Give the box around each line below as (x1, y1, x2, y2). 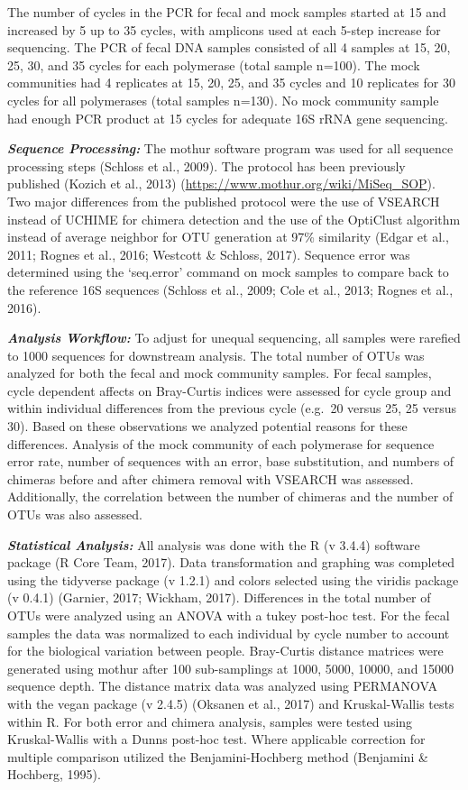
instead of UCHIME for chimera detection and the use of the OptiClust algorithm (7, 209, 461, 228)
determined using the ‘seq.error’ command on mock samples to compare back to (7, 262, 449, 281)
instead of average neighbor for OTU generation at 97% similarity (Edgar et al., (7, 227, 449, 246)
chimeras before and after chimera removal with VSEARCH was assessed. (7, 469, 414, 488)
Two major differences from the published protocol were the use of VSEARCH (7, 191, 440, 210)
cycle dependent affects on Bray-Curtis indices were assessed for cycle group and (7, 381, 452, 400)
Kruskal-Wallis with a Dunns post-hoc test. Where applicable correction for (7, 730, 426, 749)
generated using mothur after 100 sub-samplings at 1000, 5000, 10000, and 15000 (7, 658, 454, 677)
